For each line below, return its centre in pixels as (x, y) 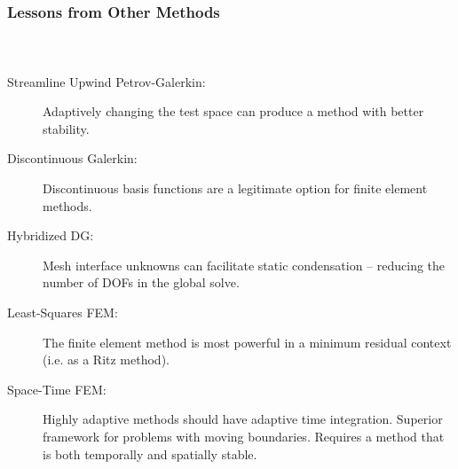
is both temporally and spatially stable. (150, 453)
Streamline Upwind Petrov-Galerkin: (107, 81)
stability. (66, 128)
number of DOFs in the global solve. (141, 282)
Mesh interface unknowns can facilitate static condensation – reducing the (244, 265)
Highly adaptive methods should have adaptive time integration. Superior (243, 419)
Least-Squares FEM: (63, 312)
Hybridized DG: (51, 235)
